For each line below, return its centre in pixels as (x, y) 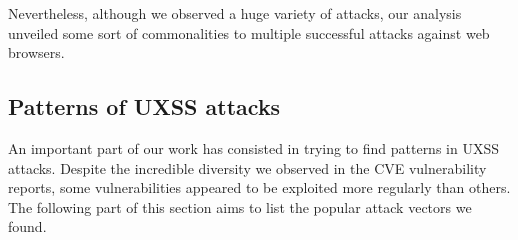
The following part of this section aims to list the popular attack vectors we (240, 206)
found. (27, 226)
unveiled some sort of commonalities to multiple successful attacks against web (249, 32)
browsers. (36, 52)
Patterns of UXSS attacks (144, 106)
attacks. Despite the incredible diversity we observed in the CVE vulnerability (247, 167)
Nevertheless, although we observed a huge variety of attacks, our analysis (235, 13)
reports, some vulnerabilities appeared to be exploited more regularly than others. (259, 187)
